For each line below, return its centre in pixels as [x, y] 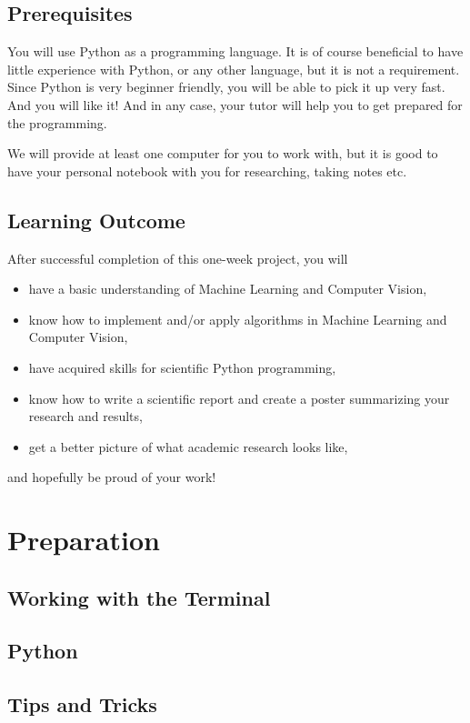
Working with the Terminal [139, 597]
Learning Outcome [96, 220]
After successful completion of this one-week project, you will [178, 258]
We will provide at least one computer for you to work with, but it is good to [223, 153]
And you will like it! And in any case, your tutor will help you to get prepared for [235, 104]
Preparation [84, 540]
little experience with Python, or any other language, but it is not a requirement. [234, 69]
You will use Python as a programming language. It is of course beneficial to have [235, 51]
